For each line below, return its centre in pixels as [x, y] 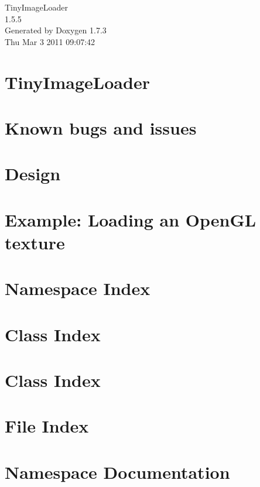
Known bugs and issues [101, 127]
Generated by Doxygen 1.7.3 [56, 30]
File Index [47, 426]
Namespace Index [78, 288]
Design [33, 174]
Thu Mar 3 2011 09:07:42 [50, 41]
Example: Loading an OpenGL [131, 219]
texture [35, 242]
